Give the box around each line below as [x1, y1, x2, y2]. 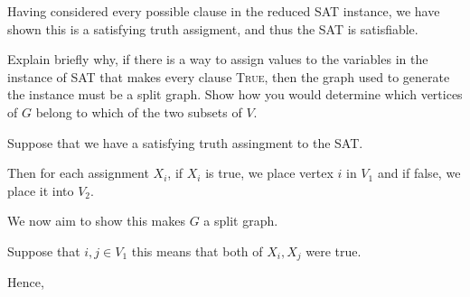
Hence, [7, 273, 44, 292]
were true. [305, 241, 362, 260]
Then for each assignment [7, 163, 149, 182]
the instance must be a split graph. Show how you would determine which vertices [7, 85, 463, 104]
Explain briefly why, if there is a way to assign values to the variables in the [7, 50, 428, 69]
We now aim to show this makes [7, 211, 185, 230]
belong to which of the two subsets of [35, 102, 242, 121]
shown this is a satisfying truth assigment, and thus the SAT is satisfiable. [7, 19, 418, 38]
